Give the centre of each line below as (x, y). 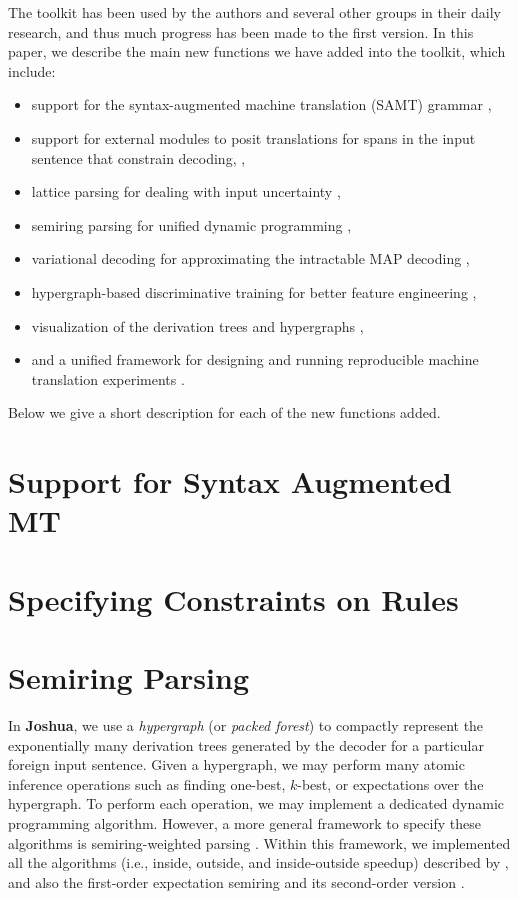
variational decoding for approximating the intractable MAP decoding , (250, 258)
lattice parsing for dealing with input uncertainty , (186, 191)
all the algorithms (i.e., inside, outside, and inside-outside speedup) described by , (258, 862)
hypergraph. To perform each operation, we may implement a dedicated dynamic (256, 803)
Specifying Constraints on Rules (233, 598)
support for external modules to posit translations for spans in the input (253, 137)
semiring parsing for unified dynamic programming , (191, 224)
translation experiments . (108, 378)
